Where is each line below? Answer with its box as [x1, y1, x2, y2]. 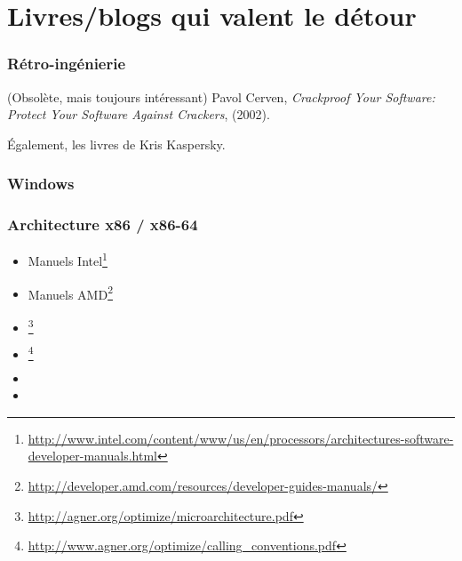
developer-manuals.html [28, 446, 157, 465]
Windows [7, 172, 75, 195]
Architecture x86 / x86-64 [7, 213, 198, 236]
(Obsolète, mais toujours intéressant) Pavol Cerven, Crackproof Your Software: [7, 87, 435, 106]
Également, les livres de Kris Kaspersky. [7, 134, 226, 153]
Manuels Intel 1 [28, 249, 108, 270]
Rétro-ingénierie [7, 52, 126, 75]
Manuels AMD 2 [28, 282, 113, 303]
